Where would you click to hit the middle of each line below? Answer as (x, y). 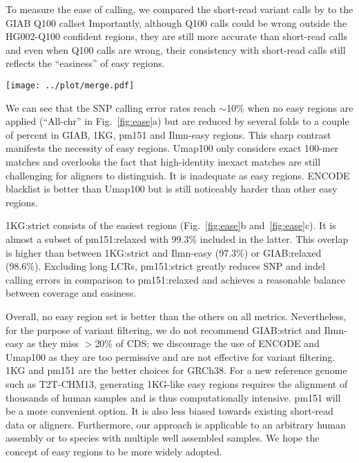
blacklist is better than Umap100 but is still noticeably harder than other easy (172, 189)
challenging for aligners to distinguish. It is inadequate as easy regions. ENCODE (178, 175)
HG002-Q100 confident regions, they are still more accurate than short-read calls (176, 36)
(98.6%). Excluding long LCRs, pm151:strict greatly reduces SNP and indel (165, 266)
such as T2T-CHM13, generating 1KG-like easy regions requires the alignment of (177, 383)
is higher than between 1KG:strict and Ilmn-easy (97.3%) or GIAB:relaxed (164, 252)
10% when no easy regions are (290, 107)
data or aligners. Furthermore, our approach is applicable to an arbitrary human (176, 424)
